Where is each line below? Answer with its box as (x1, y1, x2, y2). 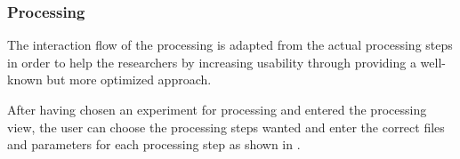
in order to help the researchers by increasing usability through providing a (7, 52, 416, 71)
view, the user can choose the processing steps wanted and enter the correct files (7, 117, 445, 136)
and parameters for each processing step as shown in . (7, 135, 301, 154)
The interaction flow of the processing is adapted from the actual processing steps (7, 36, 453, 54)
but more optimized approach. (46, 70, 212, 89)
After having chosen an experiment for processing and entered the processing (7, 100, 427, 118)
